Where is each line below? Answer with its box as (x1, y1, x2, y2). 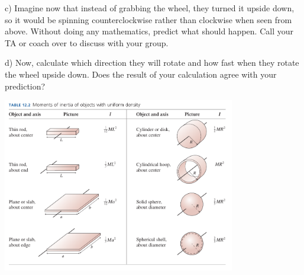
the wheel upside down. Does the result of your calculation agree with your (5, 68, 277, 80)
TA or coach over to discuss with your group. (5, 36, 169, 49)
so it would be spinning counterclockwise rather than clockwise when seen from (5, 13, 292, 25)
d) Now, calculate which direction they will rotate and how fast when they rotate (5, 56, 299, 69)
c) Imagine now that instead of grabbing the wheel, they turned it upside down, (5, 2, 295, 14)
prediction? (5, 79, 46, 92)
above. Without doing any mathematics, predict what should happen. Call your (5, 25, 293, 37)
